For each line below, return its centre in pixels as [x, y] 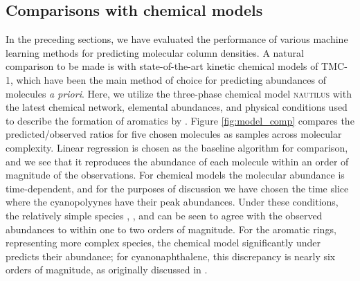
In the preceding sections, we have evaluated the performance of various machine [177, 39]
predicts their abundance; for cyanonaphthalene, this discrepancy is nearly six [171, 256]
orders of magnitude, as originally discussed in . [107, 270]
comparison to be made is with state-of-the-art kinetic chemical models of [162, 66]
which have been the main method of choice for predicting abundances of [171, 79]
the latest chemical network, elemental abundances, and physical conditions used [177, 107]
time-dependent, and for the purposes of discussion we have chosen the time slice [177, 188]
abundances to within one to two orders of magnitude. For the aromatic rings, [171, 229]
